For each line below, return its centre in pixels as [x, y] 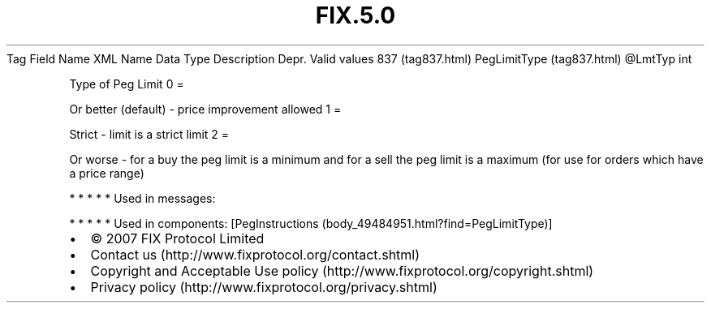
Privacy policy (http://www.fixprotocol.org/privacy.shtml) [264, 287]
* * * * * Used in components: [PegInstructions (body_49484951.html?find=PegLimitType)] [311, 223]
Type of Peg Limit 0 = [127, 84]
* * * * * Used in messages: [142, 198]
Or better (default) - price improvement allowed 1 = [205, 109]
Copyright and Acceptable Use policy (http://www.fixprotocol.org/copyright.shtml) [342, 270]
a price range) [107, 173]
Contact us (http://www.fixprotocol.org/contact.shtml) [255, 254]
